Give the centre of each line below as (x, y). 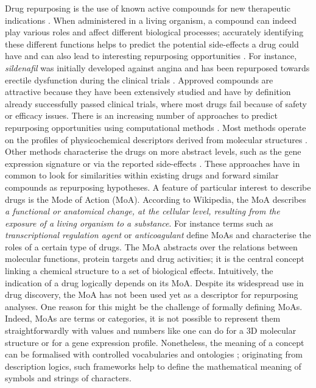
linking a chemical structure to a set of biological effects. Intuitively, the (139, 271)
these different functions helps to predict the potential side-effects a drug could (152, 44)
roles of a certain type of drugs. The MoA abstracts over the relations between (151, 246)
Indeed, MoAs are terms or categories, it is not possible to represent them (143, 318)
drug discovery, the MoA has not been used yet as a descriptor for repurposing (152, 295)
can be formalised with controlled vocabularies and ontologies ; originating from (154, 354)
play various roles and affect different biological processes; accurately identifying (154, 32)
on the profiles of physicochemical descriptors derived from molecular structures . (156, 139)
